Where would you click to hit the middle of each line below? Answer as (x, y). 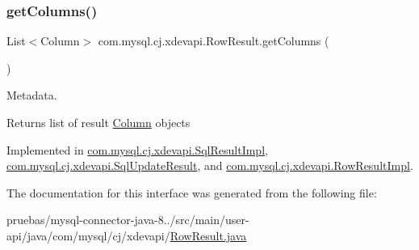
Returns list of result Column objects (98, 122)
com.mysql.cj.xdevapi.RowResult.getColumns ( (214, 41)
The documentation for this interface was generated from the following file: (192, 192)
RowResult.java (208, 235)
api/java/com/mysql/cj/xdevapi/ (88, 235)
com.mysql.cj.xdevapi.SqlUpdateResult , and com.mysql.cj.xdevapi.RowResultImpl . (210, 165)
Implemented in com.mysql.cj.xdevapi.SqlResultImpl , (137, 149)
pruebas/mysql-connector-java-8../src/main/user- (128, 220)
